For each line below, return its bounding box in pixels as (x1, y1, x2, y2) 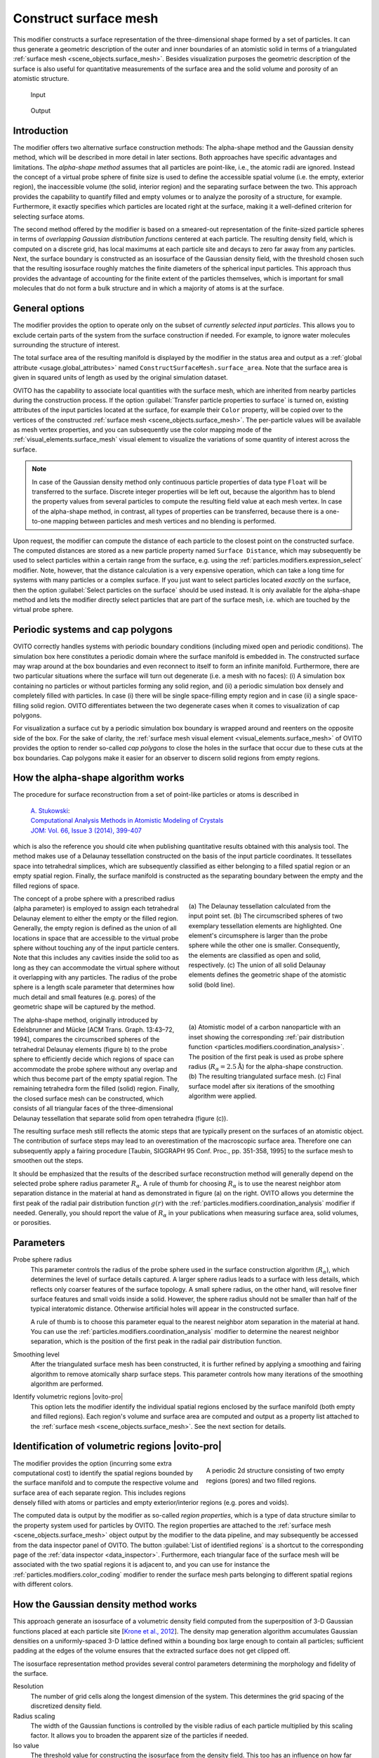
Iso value (13, 1741, 39, 1750)
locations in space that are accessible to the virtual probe (13, 934, 179, 942)
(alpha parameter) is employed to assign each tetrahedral (13, 904, 179, 913)
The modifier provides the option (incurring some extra (13, 1459, 172, 1468)
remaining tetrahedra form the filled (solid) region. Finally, (13, 1084, 180, 1093)
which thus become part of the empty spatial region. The (13, 1074, 178, 1083)
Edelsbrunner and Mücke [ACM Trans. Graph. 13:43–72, (13, 1025, 175, 1034)
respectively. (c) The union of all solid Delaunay (188, 961, 326, 970)
